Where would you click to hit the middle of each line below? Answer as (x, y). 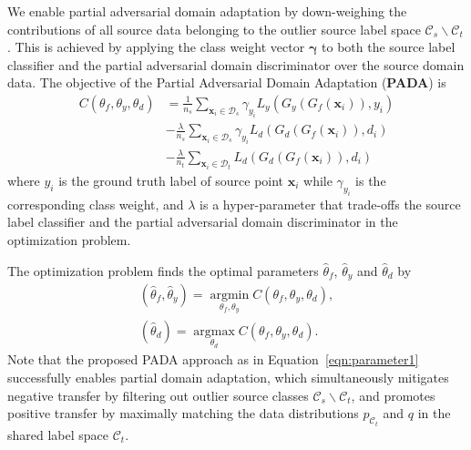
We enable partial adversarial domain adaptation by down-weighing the (207, 11)
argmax (214, 331)
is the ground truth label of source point (171, 181)
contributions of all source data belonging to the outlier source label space (214, 29)
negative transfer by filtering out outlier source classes (158, 395)
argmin (230, 296)
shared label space (58, 434)
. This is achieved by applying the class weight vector (156, 47)
